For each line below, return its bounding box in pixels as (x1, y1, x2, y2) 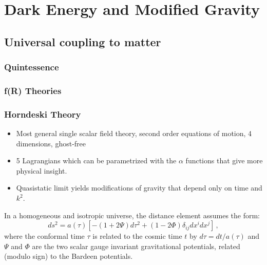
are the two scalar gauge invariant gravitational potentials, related (32, 240, 240, 251)
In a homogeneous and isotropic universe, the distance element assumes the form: (4, 210, 260, 220)
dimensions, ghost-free (16, 138, 86, 148)
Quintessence (4, 61, 59, 73)
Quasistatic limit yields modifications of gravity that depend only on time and (16, 182, 262, 193)
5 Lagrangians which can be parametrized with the (16, 155, 177, 166)
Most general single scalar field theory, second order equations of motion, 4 (16, 128, 252, 139)
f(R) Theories (4, 84, 62, 97)
